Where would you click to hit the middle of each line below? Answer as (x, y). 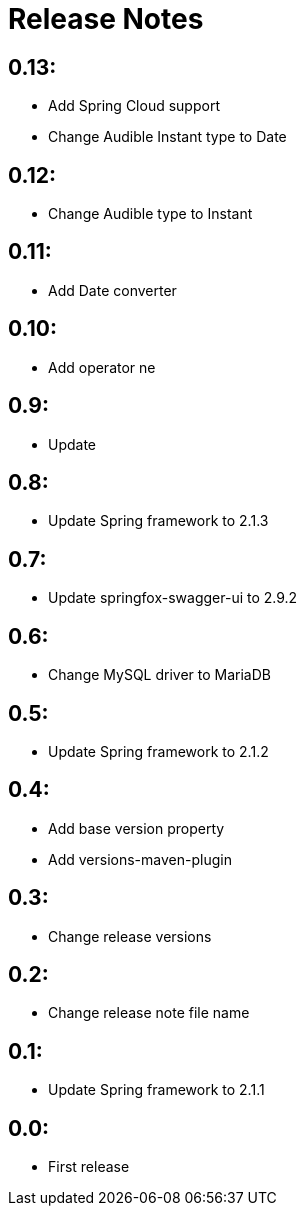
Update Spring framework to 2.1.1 (156, 1090)
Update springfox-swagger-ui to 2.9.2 (173, 598)
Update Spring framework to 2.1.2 (158, 751)
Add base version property (136, 828)
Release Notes (106, 19)
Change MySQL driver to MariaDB (159, 675)
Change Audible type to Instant (150, 214)
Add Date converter (112, 290)
